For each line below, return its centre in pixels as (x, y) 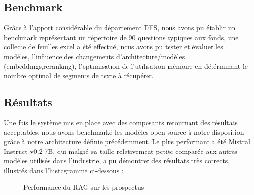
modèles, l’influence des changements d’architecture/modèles (95, 56)
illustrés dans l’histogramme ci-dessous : (64, 170)
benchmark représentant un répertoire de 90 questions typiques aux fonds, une (121, 37)
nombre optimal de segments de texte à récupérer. (79, 76)
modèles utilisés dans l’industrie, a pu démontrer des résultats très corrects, (117, 161)
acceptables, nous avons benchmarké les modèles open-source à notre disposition (124, 132)
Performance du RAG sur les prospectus (84, 186)
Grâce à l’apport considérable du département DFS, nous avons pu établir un (120, 28)
